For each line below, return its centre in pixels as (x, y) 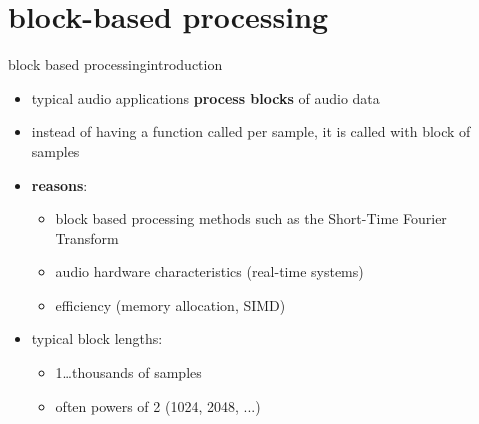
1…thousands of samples (128, 372)
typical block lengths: (97, 338)
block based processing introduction (115, 64)
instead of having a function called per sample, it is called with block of (251, 131)
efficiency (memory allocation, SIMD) (170, 304)
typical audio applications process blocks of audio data (205, 97)
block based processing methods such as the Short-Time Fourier (251, 218)
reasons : (59, 184)
